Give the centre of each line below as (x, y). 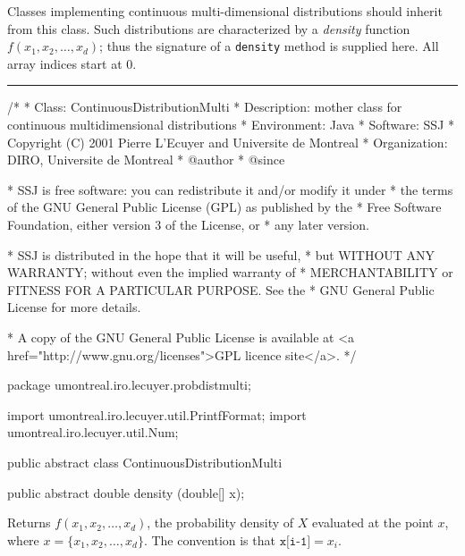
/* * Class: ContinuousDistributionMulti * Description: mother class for (205, 107)
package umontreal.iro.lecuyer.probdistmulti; (129, 385)
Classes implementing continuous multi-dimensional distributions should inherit (225, 11)
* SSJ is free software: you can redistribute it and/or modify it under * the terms (230, 189)
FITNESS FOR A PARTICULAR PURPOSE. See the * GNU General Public (221, 289)
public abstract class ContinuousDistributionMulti (145, 462)
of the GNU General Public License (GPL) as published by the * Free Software (224, 207)
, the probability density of (220, 522)
